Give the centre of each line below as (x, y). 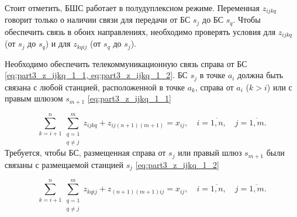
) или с (279, 87)
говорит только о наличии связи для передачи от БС (98, 20)
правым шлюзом (34, 98)
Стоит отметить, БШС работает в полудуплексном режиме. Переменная (132, 8)
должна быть (260, 75)
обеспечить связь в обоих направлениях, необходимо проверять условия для (140, 31)
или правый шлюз (210, 153)
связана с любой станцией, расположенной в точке (95, 87)
